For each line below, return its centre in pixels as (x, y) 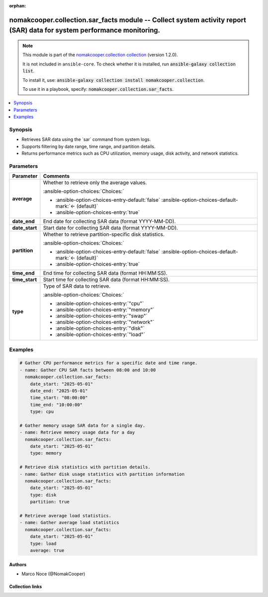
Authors (18, 565)
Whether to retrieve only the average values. (95, 182)
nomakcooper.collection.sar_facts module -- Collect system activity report (128, 20)
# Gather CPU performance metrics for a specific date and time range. (109, 363)
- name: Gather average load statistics (69, 523)
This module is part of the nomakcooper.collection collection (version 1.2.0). (100, 55)
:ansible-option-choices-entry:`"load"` (100, 335)
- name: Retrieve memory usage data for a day (77, 432)
